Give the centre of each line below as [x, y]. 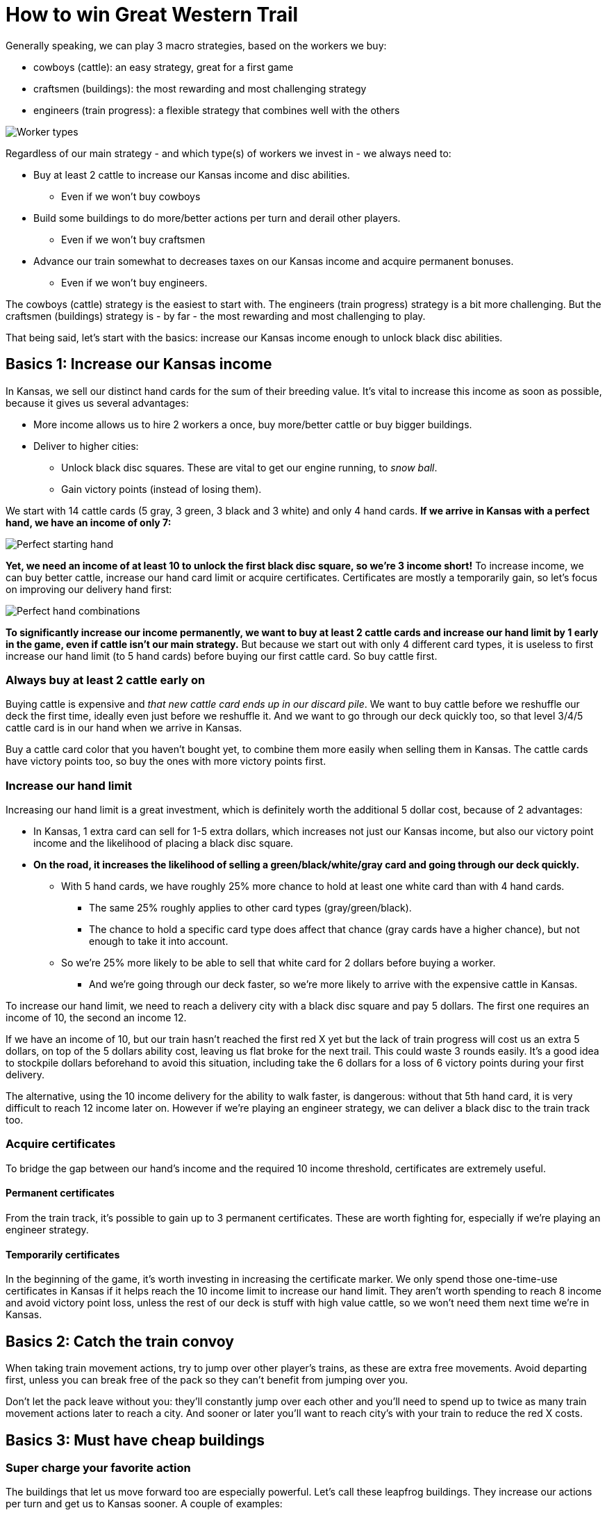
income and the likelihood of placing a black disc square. [164, 843]
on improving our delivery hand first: [89, 589]
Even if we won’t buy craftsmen [133, 239]
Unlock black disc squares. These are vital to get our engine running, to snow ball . [249, 467]
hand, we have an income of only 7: [89, 522]
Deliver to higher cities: [86, 446]
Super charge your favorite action [98, 1467]
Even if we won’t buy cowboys [131, 196]
